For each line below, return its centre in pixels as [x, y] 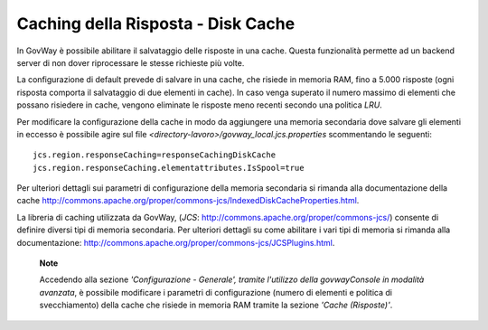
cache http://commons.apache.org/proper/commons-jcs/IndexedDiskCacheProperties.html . [188, 201]
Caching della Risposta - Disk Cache [156, 24]
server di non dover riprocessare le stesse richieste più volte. [131, 62]
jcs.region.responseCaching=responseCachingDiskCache [154, 155]
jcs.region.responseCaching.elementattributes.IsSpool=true [169, 168]
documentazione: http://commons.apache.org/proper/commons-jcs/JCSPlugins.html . [176, 242]
